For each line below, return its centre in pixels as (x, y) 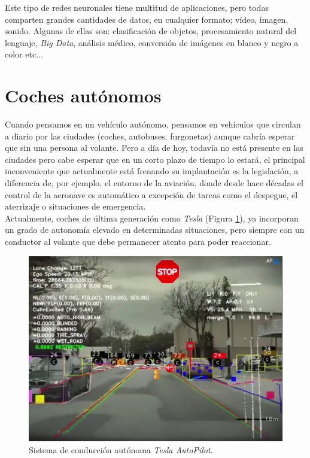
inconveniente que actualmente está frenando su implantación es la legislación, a (152, 171)
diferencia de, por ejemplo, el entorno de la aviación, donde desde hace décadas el (154, 183)
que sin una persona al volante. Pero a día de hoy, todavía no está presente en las (154, 148)
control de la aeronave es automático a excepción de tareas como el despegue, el (151, 194)
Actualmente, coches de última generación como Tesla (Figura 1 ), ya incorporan (152, 218)
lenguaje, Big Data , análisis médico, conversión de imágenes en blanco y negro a (152, 42)
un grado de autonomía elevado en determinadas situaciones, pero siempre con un (155, 230)
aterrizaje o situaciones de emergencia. (75, 206)
